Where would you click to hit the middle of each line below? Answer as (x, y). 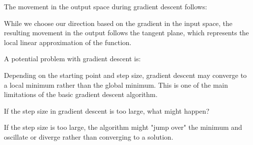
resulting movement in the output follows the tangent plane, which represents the (126, 33)
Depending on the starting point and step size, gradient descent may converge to (126, 75)
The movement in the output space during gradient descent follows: (106, 6)
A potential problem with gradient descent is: (72, 59)
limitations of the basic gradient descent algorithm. (81, 94)
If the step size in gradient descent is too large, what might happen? (107, 110)
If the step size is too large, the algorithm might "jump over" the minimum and (123, 127)
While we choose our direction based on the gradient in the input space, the (118, 23)
